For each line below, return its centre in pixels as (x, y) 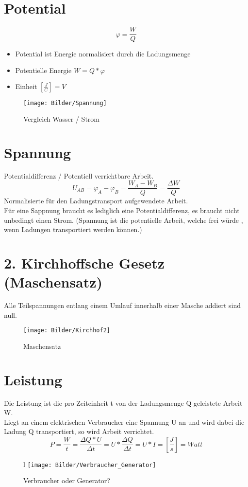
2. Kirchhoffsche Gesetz (84, 262)
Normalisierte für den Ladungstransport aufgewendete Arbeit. (96, 201)
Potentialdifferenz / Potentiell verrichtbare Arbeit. (79, 175)
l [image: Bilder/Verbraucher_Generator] (90, 464)
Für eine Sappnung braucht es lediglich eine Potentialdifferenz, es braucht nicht (122, 210)
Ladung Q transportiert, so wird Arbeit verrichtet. (79, 431)
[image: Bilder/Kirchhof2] (67, 331)
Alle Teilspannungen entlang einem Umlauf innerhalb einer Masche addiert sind (123, 305)
